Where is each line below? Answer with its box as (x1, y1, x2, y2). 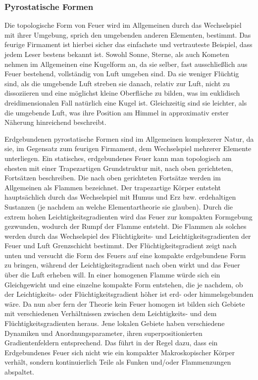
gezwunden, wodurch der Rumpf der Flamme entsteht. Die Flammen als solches (4, 221, 247, 231)
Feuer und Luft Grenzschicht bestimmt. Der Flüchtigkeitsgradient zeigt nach (4, 240, 237, 251)
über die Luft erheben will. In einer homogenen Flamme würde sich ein (4, 270, 220, 280)
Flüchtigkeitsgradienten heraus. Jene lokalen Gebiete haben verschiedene (4, 318, 225, 328)
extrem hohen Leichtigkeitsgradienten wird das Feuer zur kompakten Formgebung (4, 211, 253, 221)
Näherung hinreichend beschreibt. (4, 117, 106, 127)
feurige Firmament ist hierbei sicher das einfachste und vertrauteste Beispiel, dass (4, 39, 253, 50)
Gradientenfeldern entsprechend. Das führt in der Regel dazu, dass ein (4, 337, 218, 348)
